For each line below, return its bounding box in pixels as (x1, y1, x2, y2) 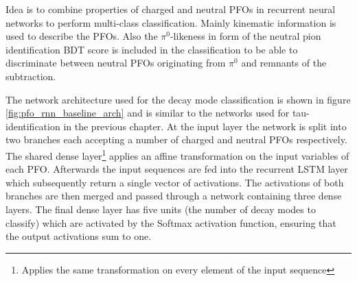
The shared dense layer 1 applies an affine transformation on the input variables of (5, 146, 349, 162)
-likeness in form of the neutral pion (170, 29, 321, 43)
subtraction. (5, 69, 56, 83)
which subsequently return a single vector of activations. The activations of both (5, 175, 344, 189)
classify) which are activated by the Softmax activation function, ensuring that (5, 215, 336, 230)
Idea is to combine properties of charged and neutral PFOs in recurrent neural (5, 2, 336, 16)
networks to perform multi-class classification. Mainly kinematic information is (5, 15, 336, 29)
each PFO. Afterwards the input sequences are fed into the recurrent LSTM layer (5, 162, 348, 176)
